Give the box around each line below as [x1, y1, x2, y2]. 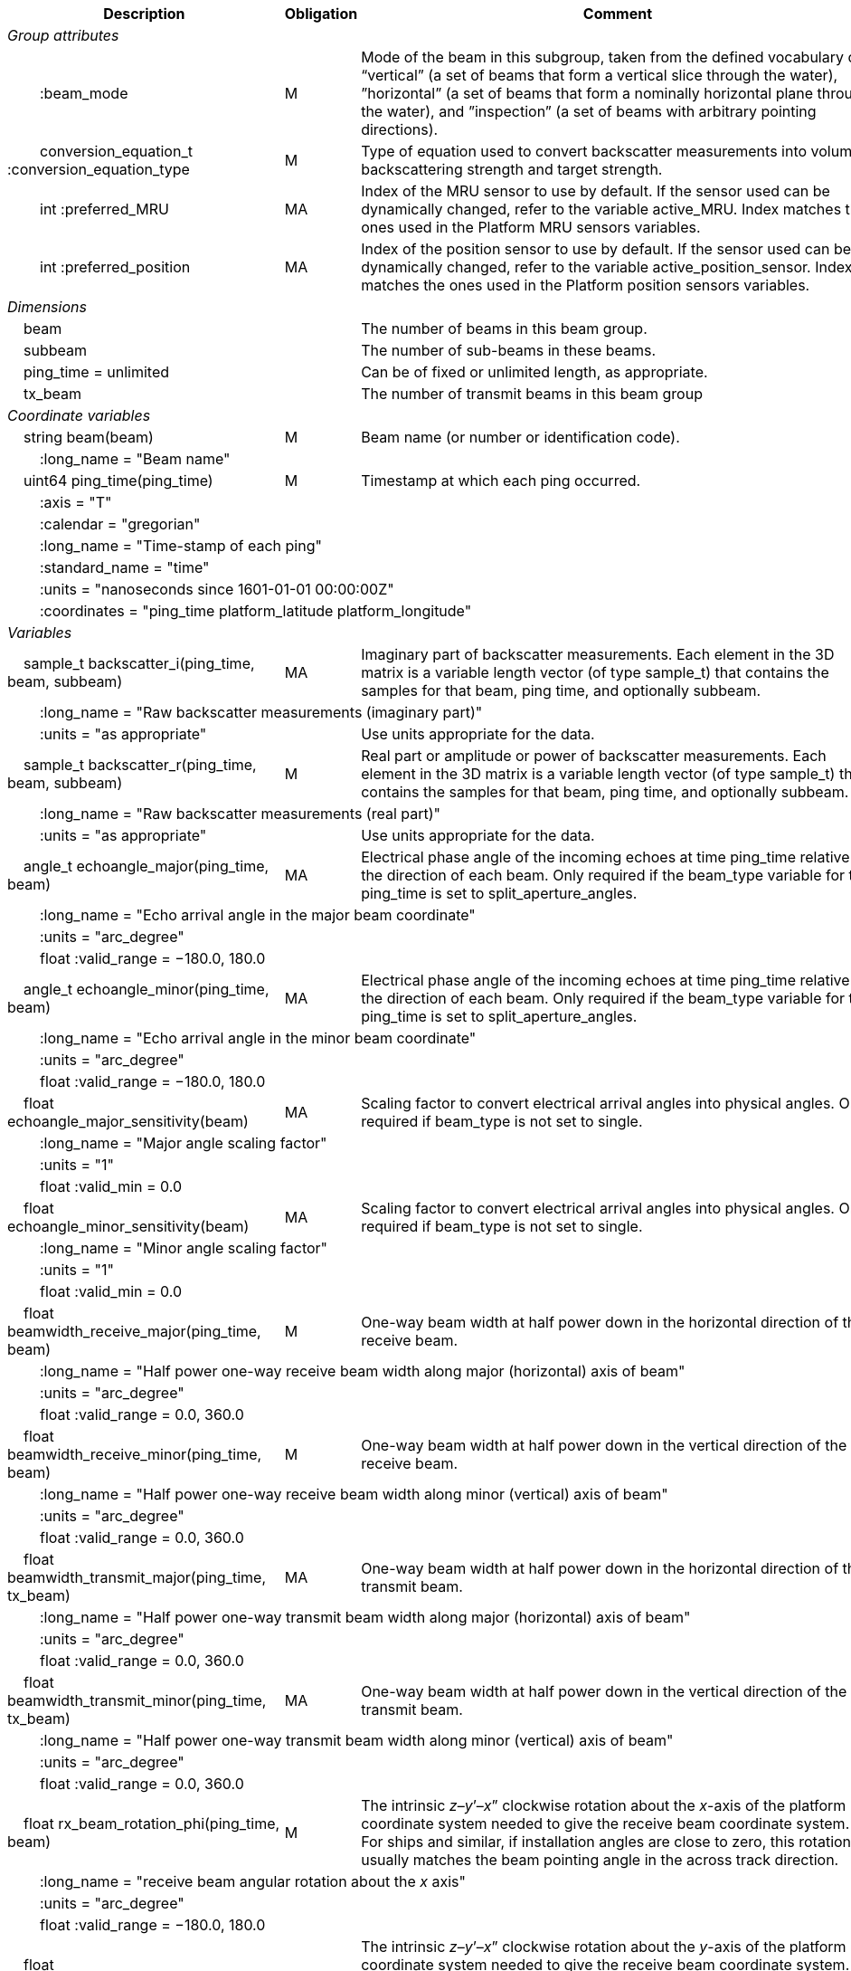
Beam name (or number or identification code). [361, 428, 680, 446]
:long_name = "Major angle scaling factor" [40, 1134, 327, 1152]
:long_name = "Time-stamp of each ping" [40, 537, 322, 555]
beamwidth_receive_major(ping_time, [7, 1322, 261, 1340]
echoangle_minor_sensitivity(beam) [7, 1217, 250, 1235]
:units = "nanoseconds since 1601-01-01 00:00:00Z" [40, 580, 394, 598]
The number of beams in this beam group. [361, 319, 648, 338]
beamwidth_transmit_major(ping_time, [7, 1568, 266, 1586]
